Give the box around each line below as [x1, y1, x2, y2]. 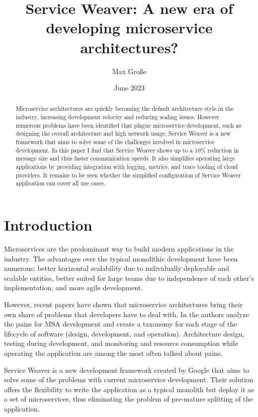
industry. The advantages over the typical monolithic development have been [4, 253, 238, 263]
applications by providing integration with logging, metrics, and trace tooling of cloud [15, 163, 238, 171]
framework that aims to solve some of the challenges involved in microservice [15, 138, 215, 146]
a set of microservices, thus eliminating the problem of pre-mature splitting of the [4, 394, 253, 404]
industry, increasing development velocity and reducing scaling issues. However [15, 113, 219, 121]
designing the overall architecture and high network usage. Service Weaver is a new [15, 129, 231, 138]
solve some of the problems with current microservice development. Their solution [4, 374, 254, 385]
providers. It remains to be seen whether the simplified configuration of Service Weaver [15, 170, 241, 179]
